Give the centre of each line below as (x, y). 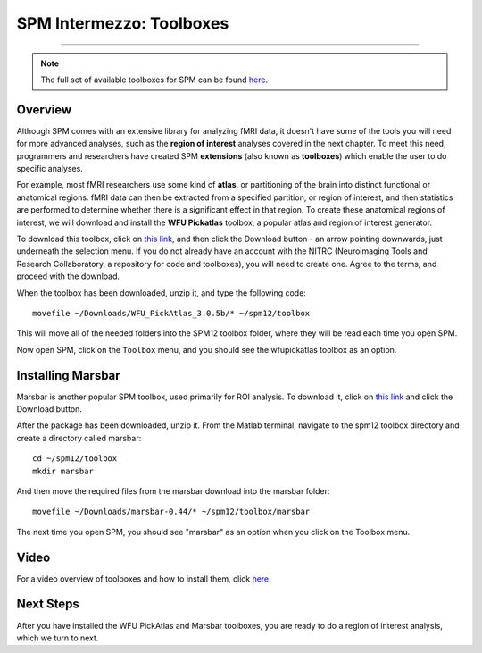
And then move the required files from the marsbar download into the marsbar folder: (173, 490)
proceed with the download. (68, 276)
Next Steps (48, 604)
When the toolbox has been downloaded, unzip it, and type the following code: (162, 293)
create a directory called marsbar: (79, 438)
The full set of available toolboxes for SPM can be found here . (154, 80)
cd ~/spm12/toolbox (75, 459)
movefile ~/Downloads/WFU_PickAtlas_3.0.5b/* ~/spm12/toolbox (171, 313)
